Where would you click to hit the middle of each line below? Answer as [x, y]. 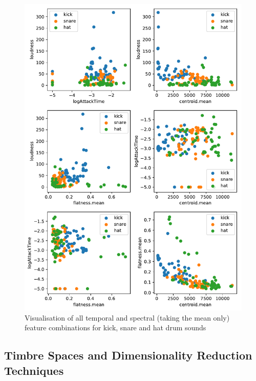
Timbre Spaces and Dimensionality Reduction [128, 355]
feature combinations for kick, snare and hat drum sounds [115, 327]
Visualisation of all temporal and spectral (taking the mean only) [127, 317]
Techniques [34, 370]
